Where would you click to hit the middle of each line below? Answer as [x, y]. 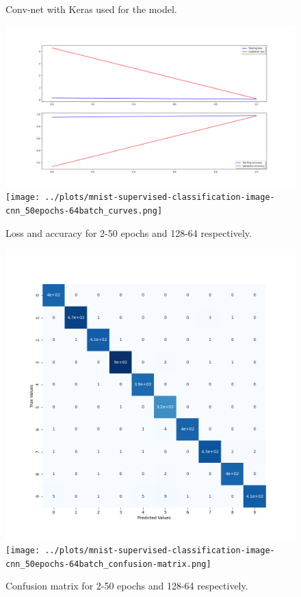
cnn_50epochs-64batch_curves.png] [84, 211]
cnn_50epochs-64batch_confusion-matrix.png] [108, 564]
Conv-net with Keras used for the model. [91, 9]
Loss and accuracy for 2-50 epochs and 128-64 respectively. [129, 232]
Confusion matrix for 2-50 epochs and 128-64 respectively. [127, 586]
